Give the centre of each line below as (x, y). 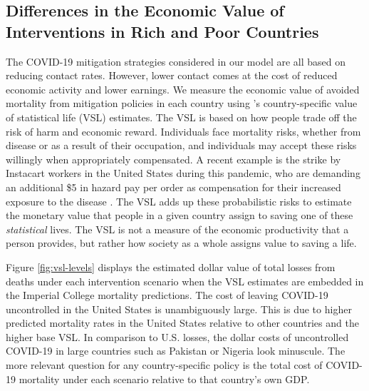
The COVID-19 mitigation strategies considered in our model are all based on (176, 61)
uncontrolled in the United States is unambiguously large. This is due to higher (179, 309)
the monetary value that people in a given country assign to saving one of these (180, 215)
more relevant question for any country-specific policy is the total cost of (164, 365)
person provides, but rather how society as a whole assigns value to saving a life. (181, 243)
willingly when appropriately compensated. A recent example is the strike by (173, 159)
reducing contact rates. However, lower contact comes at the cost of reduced (172, 75)
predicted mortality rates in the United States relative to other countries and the (182, 323)
